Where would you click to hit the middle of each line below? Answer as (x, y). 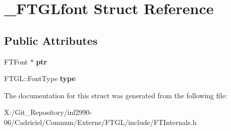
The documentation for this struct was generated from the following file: (116, 95)
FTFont (16, 61)
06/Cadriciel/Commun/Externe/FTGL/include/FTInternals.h (100, 122)
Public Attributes (51, 40)
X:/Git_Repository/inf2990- (48, 112)
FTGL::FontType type (40, 78)
